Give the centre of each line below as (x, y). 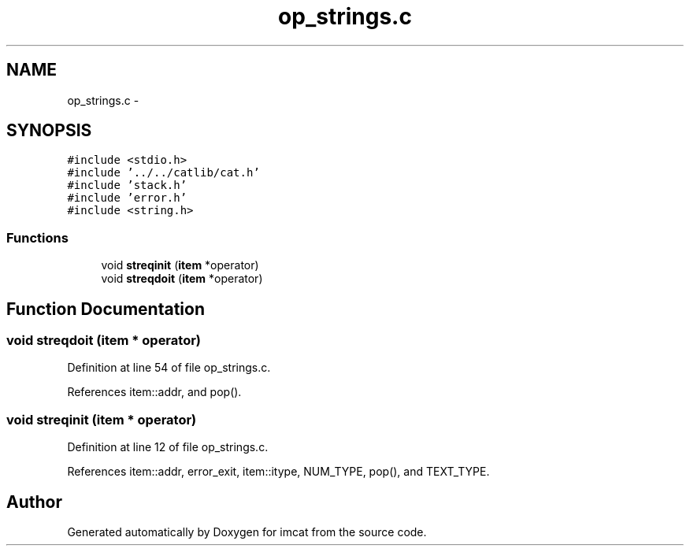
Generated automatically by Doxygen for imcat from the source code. (247, 532)
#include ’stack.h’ (127, 185)
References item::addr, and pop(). (154, 392)
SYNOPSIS (49, 131)
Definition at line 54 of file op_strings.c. (169, 368)
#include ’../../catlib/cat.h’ (163, 173)
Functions (37, 237)
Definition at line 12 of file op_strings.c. (168, 447)
